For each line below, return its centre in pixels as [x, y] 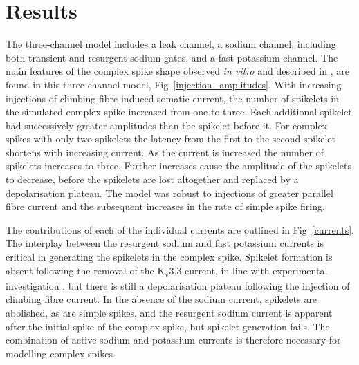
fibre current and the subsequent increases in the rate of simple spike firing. [165, 206]
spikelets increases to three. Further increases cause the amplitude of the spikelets [178, 166]
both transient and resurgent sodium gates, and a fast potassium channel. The [172, 57]
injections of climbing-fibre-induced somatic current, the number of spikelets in [172, 98]
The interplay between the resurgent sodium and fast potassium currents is [165, 243]
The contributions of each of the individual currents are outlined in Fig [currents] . [180, 229]
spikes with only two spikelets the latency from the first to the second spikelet [171, 139]
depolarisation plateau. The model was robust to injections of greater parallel [169, 193]
